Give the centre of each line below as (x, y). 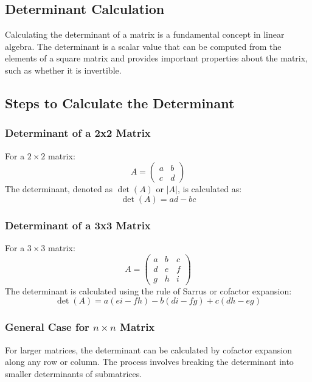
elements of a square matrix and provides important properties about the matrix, (156, 58)
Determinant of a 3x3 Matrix (78, 225)
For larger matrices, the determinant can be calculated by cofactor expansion (148, 349)
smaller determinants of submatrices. (74, 373)
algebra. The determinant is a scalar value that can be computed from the (143, 46)
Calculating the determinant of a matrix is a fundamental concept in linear (145, 34)
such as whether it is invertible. (63, 70)
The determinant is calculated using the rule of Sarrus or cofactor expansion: (148, 290)
